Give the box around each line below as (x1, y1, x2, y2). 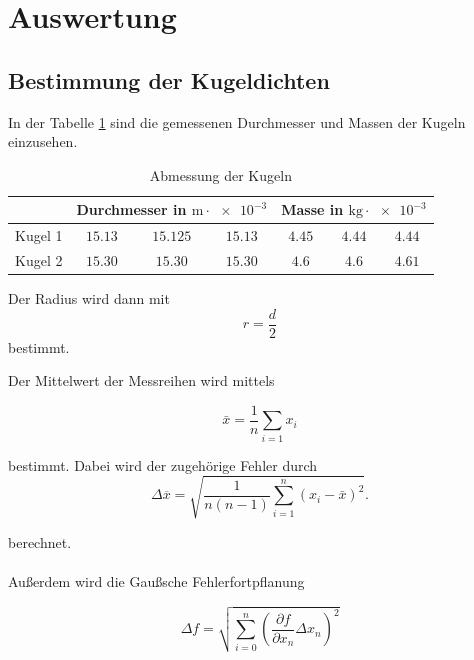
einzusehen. (8, 131, 78, 152)
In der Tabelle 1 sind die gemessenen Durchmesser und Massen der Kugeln (8, 111, 466, 132)
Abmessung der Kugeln (149, 164, 292, 185)
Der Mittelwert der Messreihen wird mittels (8, 370, 275, 391)
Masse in (281, 199, 344, 220)
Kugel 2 (15, 250, 63, 271)
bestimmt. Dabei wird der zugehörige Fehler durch (8, 454, 318, 475)
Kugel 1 (15, 225, 63, 246)
